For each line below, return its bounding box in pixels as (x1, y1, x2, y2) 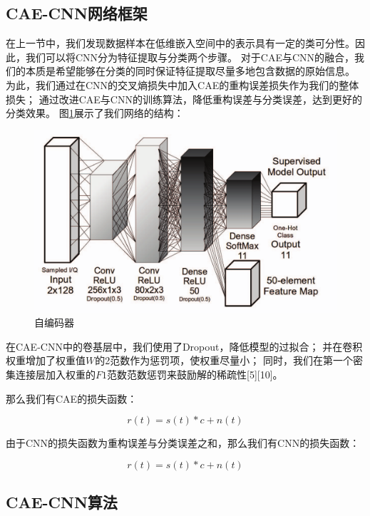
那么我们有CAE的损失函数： (6, 391, 138, 406)
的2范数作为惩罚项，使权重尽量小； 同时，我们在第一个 (95, 353, 353, 368)
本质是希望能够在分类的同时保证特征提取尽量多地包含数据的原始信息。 (25, 63, 355, 78)
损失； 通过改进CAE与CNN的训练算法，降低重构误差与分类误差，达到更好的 (6, 91, 362, 106)
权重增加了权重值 (6, 353, 86, 368)
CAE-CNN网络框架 (6, 2, 148, 24)
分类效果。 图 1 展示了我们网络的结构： (6, 105, 184, 120)
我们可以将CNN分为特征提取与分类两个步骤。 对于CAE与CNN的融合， (25, 49, 355, 64)
